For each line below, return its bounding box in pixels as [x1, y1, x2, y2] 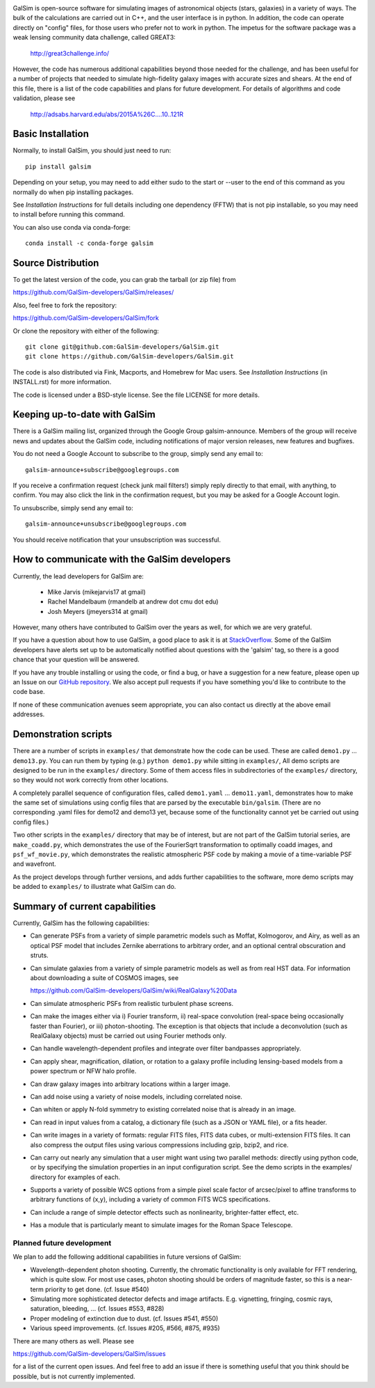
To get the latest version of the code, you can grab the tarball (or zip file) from [12, 276, 236, 284]
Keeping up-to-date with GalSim [12, 409, 156, 420]
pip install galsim [25, 162, 92, 171]
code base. [12, 688, 45, 696]
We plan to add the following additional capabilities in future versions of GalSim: [12, 1253, 242, 1261]
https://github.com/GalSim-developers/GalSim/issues [12, 1349, 166, 1357]
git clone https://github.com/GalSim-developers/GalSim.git [25, 352, 234, 361]
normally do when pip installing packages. [12, 188, 134, 196]
